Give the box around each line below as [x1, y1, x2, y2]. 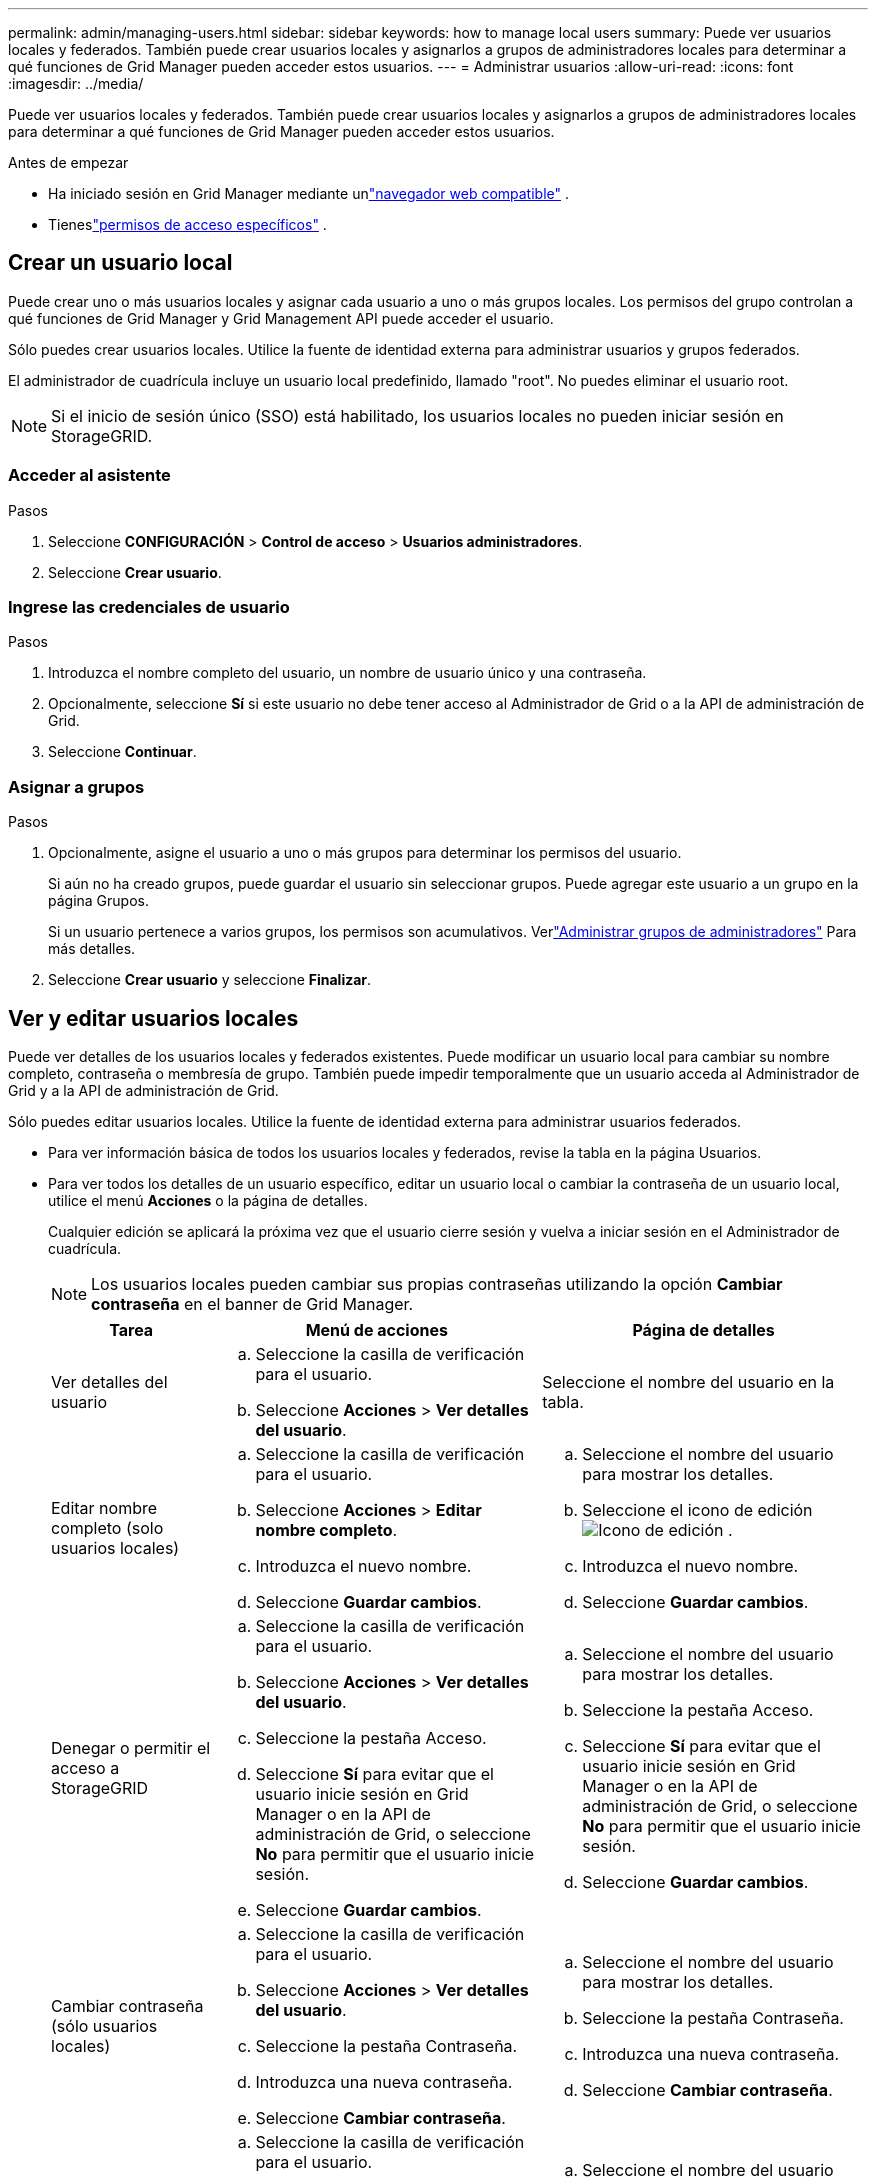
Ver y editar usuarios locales [8, 1005, 299, 1031]
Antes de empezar [8, 154, 129, 171]
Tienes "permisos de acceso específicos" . [48, 216, 327, 233]
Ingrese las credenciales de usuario [8, 596, 290, 617]
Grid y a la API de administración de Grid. [8, 1081, 279, 1099]
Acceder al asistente [8, 465, 171, 486]
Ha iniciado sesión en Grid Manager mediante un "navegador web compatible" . [48, 185, 570, 202]
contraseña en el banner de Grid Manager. [91, 1293, 414, 1314]
